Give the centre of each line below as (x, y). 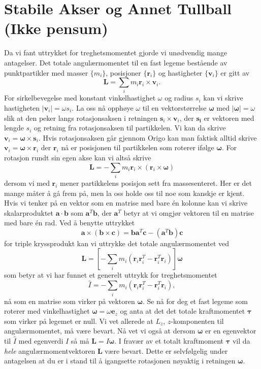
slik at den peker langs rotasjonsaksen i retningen (81, 118)
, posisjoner (123, 72)
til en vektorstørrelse (174, 108)
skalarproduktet (29, 212)
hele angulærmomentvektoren (50, 350)
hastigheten (22, 108)
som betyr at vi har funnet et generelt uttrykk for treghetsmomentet (111, 275)
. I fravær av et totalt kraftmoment (169, 340)
